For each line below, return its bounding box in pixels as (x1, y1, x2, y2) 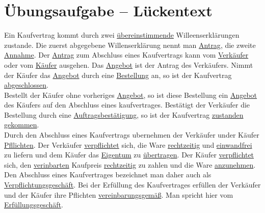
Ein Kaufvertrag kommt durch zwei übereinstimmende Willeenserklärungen (4, 30, 240, 40)
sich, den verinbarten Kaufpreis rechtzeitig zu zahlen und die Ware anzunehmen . (4, 159, 256, 170)
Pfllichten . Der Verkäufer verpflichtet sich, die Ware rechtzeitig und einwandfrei (4, 139, 252, 150)
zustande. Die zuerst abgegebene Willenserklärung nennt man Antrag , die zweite (4, 39, 256, 50)
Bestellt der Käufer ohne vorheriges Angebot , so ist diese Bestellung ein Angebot (4, 89, 257, 100)
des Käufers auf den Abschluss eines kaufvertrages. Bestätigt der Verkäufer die (4, 99, 250, 110)
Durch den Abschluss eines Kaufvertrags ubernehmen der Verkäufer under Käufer (4, 129, 259, 140)
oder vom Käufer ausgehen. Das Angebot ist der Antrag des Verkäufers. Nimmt (4, 59, 253, 70)
